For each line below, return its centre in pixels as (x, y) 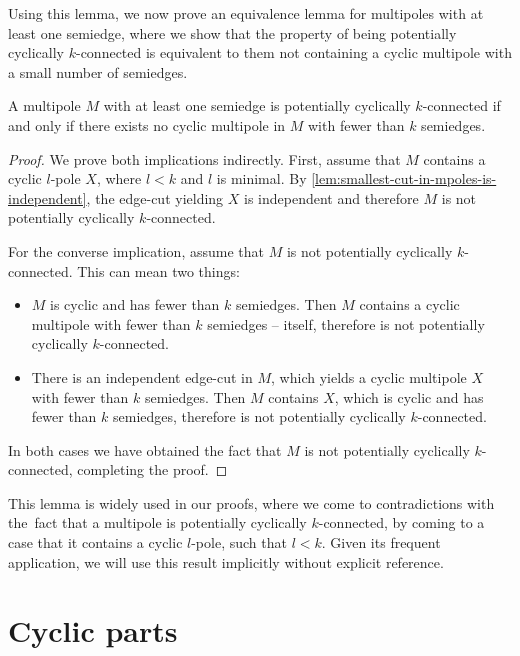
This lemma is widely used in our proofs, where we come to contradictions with (251, 502)
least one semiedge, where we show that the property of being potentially (232, 32)
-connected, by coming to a (401, 522)
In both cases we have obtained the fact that (145, 449)
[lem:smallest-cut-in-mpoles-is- (404, 178)
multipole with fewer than (111, 323)
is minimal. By (261, 178)
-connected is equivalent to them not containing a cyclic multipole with (293, 52)
